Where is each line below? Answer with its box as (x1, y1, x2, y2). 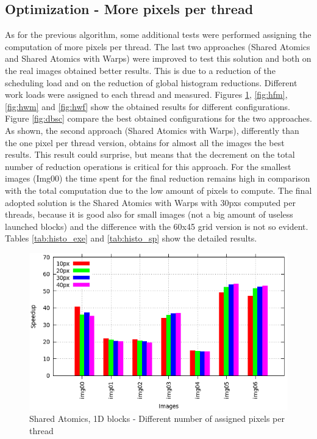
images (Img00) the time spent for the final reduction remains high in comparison (5, 172, 310, 185)
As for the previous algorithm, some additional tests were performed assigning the (5, 28, 312, 41)
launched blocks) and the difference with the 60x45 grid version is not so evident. (5, 219, 308, 232)
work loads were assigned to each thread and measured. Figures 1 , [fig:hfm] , (5, 88, 288, 101)
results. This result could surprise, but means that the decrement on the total (5, 148, 295, 161)
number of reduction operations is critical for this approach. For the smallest (5, 160, 291, 172)
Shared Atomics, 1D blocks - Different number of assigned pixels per (29, 412, 285, 425)
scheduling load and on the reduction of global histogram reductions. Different (5, 76, 297, 89)
